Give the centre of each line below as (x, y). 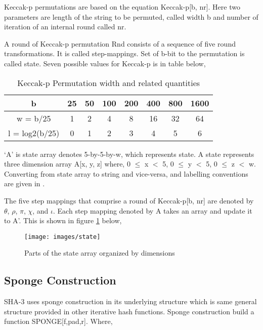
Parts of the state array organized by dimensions (100, 253)
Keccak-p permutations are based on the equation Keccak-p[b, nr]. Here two (122, 7)
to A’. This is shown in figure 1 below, (63, 220)
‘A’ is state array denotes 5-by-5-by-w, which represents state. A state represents (129, 154)
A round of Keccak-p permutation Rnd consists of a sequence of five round (120, 43)
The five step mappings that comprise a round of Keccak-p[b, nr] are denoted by (129, 200)
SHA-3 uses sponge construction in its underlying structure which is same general (130, 301)
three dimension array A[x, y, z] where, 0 (67, 164)
